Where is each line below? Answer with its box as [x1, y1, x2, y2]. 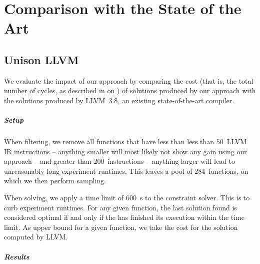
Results [4, 251, 29, 261]
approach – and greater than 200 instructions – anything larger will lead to [4, 156, 235, 166]
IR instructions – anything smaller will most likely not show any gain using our [4, 146, 247, 156]
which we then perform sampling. [4, 175, 106, 186]
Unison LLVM [4, 52, 79, 67]
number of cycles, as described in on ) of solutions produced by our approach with [4, 85, 256, 96]
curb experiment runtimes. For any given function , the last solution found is [4, 202, 237, 212]
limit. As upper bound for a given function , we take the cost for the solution [4, 221, 238, 232]
